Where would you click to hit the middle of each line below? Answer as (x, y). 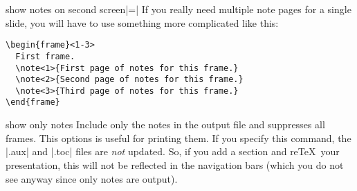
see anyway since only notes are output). (92, 178)
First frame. (45, 56)
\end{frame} (33, 102)
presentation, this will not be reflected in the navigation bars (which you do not (175, 164)
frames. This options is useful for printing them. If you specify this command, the (178, 138)
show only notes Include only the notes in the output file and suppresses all (165, 124)
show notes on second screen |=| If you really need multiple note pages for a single (178, 9)
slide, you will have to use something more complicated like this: (142, 22)
